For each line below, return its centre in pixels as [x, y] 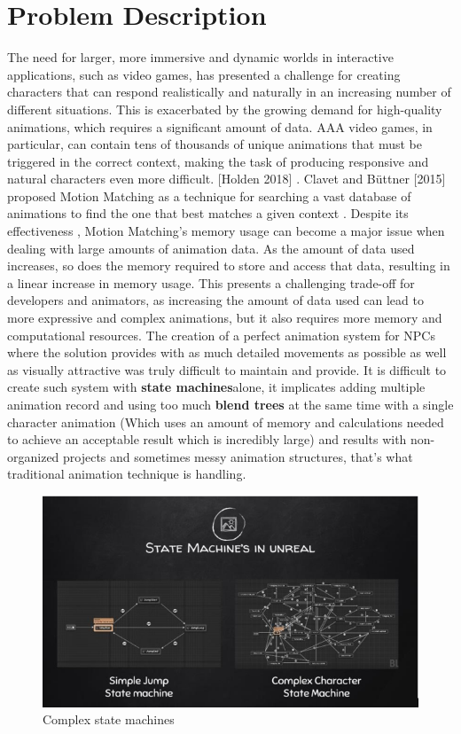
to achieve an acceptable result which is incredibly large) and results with [207, 439]
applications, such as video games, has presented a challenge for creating [204, 74]
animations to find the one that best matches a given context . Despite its [208, 213]
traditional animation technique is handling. [127, 474]
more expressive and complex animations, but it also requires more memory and [225, 318]
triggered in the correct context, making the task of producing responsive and [218, 161]
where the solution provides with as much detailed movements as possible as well [227, 352]
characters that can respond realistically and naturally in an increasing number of [229, 92]
